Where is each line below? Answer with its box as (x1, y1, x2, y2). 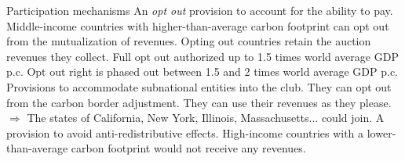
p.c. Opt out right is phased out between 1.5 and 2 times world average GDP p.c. (6, 63, 398, 80)
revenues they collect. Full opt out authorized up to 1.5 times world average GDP (6, 48, 399, 64)
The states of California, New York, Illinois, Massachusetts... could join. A (27, 109, 385, 126)
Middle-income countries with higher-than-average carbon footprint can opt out (6, 17, 389, 34)
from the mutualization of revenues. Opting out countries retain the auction (6, 33, 371, 49)
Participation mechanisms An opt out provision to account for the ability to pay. (6, 2, 393, 18)
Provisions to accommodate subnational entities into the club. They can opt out (6, 78, 392, 95)
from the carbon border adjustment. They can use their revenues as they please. (6, 94, 392, 110)
